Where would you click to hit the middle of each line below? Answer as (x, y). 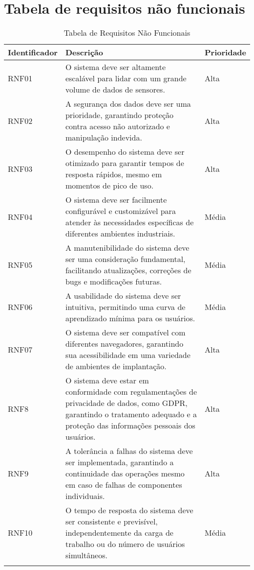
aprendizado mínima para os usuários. (130, 318)
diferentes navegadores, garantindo (124, 344)
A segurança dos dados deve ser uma (128, 104)
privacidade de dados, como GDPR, (126, 403)
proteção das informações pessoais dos (130, 426)
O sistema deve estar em (107, 380)
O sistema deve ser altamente (116, 67)
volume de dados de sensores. (115, 90)
